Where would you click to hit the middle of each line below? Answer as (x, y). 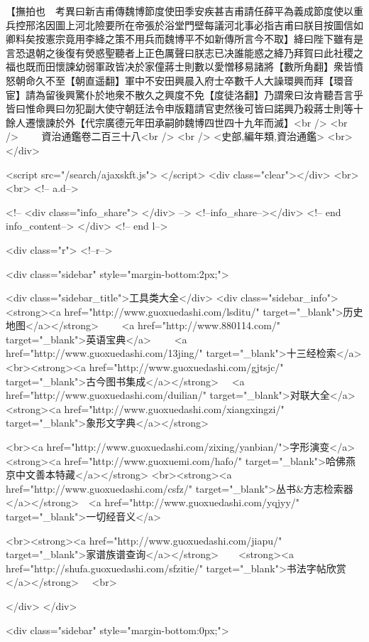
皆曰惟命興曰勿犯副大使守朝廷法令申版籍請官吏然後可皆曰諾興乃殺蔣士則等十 (184, 108)
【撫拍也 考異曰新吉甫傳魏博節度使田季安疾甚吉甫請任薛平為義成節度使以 (180, 11)
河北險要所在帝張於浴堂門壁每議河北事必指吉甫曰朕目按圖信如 (219, 25)
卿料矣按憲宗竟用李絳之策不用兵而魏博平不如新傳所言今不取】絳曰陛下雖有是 (184, 39)
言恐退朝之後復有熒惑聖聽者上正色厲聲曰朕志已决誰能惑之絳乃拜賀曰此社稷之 (184, 52)
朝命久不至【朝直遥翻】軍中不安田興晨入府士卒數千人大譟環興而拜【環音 (184, 80)
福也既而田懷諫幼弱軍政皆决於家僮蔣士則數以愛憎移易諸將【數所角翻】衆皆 (180, 66)
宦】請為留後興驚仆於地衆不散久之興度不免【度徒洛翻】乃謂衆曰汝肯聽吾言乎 (184, 94)
